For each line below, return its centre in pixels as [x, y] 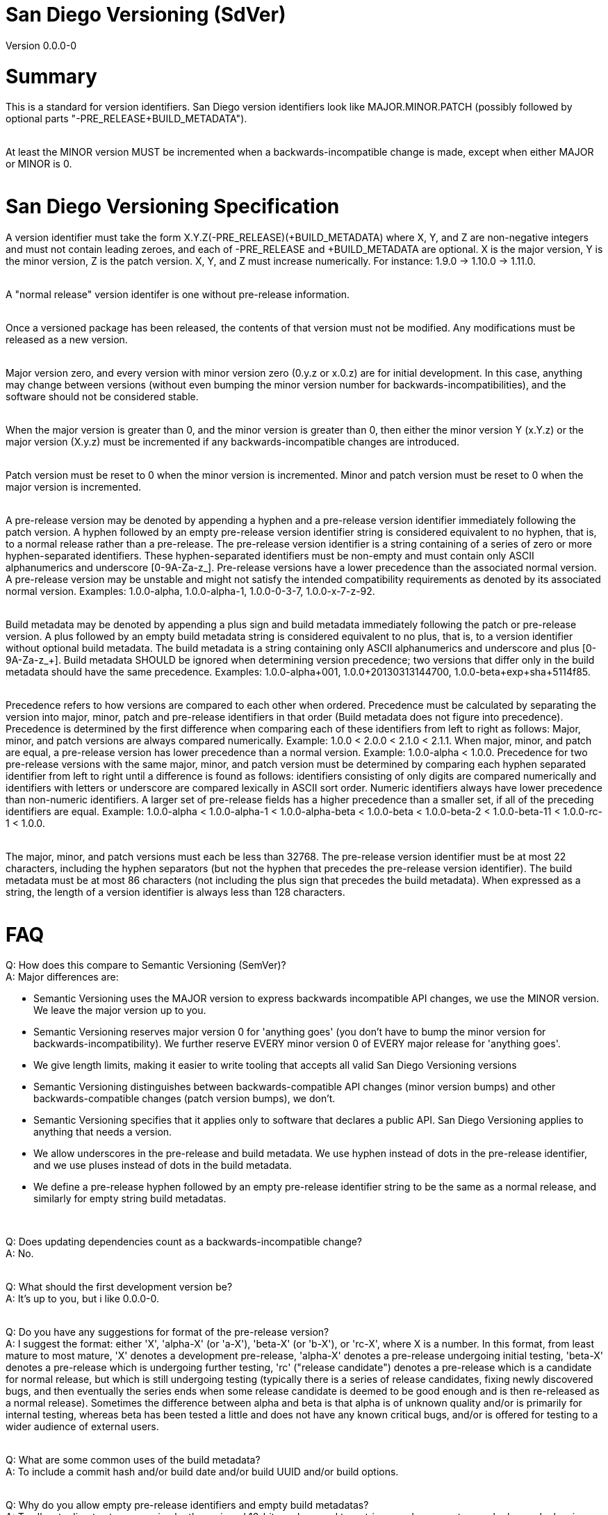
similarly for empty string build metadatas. [130, 1199]
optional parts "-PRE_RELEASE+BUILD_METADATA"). [126, 119]
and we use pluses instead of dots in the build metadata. [163, 1165]
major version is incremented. [74, 486]
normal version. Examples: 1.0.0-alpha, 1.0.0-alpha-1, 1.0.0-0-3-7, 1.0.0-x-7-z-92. [190, 591]
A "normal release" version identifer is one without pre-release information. [178, 294]
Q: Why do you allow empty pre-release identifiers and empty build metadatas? [187, 1505]
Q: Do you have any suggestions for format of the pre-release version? [167, 1332]
